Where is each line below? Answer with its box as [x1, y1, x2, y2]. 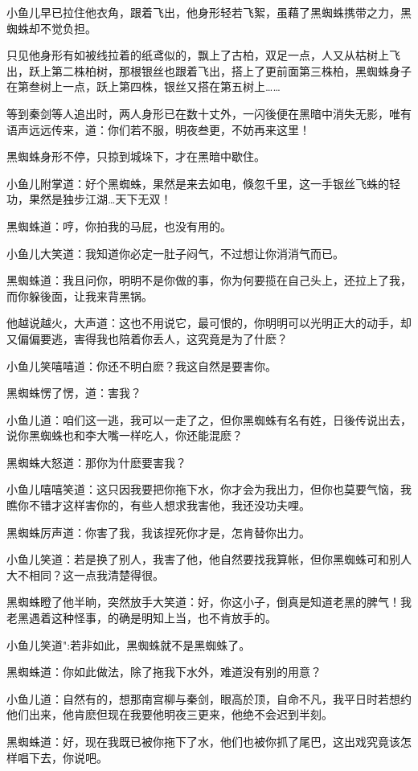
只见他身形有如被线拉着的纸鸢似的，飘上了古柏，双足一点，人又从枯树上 [6, 47, 389, 64]
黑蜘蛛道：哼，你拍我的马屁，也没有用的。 [6, 217, 232, 234]
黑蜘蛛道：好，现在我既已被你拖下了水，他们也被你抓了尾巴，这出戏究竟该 [6, 733, 400, 749]
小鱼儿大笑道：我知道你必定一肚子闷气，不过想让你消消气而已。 [6, 244, 344, 261]
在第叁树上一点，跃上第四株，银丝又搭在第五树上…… [6, 78, 281, 95]
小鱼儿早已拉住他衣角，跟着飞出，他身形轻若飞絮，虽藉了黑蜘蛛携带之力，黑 [6, 4, 412, 20]
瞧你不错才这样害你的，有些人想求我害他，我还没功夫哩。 [6, 497, 310, 514]
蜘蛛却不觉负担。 [6, 19, 96, 36]
